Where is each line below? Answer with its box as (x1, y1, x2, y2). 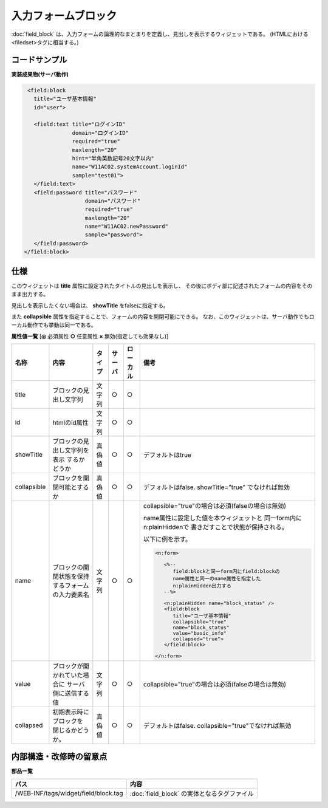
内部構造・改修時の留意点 (11, 752, 108, 762)
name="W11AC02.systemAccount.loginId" (72, 163, 188, 170)
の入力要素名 (52, 591, 89, 599)
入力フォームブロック (11, 9, 117, 22)
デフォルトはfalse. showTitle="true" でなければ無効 (143, 483, 290, 491)
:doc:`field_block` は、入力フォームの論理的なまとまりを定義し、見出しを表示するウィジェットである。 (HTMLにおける (11, 30, 309, 38)
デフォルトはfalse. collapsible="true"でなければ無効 (143, 721, 292, 730)
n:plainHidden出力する (173, 582, 232, 589)
